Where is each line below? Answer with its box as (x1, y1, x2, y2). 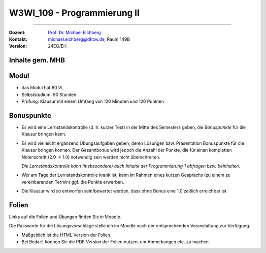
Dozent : (9, 30, 26, 35)
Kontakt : (9, 36, 28, 42)
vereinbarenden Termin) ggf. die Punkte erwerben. (21, 179, 124, 185)
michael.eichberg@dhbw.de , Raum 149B (48, 36, 130, 42)
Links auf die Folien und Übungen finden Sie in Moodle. (9, 214, 122, 220)
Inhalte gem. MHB (9, 56, 65, 64)
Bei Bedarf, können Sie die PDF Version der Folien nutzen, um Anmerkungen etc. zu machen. (21, 239, 210, 245)
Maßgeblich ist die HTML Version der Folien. (21, 232, 112, 238)
